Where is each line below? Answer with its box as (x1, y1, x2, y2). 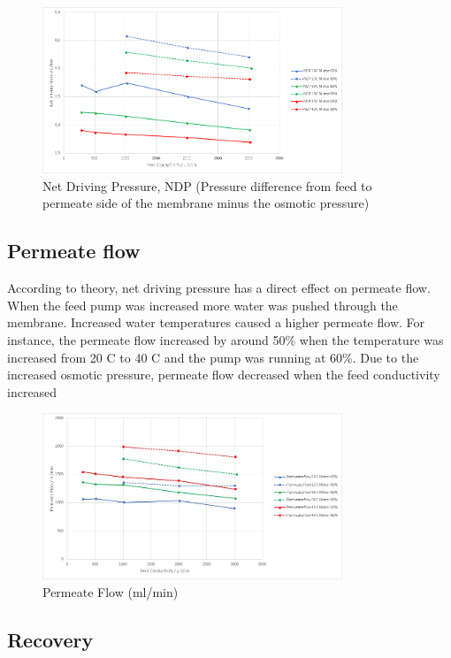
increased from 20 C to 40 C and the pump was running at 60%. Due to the (7, 348, 419, 366)
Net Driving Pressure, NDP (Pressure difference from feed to (42, 176, 372, 195)
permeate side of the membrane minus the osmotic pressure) (42, 194, 370, 212)
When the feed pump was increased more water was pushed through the (7, 295, 398, 314)
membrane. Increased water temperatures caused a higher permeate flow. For (7, 313, 425, 332)
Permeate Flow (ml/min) (42, 582, 179, 601)
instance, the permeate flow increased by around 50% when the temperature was (7, 330, 444, 348)
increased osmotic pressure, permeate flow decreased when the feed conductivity (7, 365, 440, 384)
